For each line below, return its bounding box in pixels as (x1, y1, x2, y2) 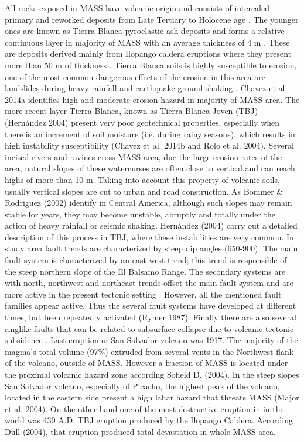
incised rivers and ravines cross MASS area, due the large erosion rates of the (5, 150, 282, 163)
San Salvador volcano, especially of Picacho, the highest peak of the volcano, (5, 379, 280, 392)
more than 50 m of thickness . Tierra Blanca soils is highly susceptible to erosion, (5, 58, 297, 71)
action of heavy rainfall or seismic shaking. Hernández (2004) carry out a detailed (5, 219, 298, 232)
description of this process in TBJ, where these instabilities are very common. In (5, 230, 294, 243)
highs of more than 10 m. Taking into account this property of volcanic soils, (5, 173, 280, 185)
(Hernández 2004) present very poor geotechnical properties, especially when (5, 116, 280, 128)
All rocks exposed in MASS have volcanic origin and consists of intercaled (5, 2, 270, 13)
